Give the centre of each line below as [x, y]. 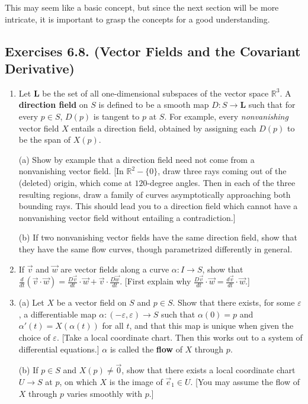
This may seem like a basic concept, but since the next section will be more [142, 7]
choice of [34, 337]
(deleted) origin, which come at [75, 182]
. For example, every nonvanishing [226, 116]
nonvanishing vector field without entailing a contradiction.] [127, 217]
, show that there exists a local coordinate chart [208, 370]
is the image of [136, 381]
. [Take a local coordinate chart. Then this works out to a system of [179, 337]
